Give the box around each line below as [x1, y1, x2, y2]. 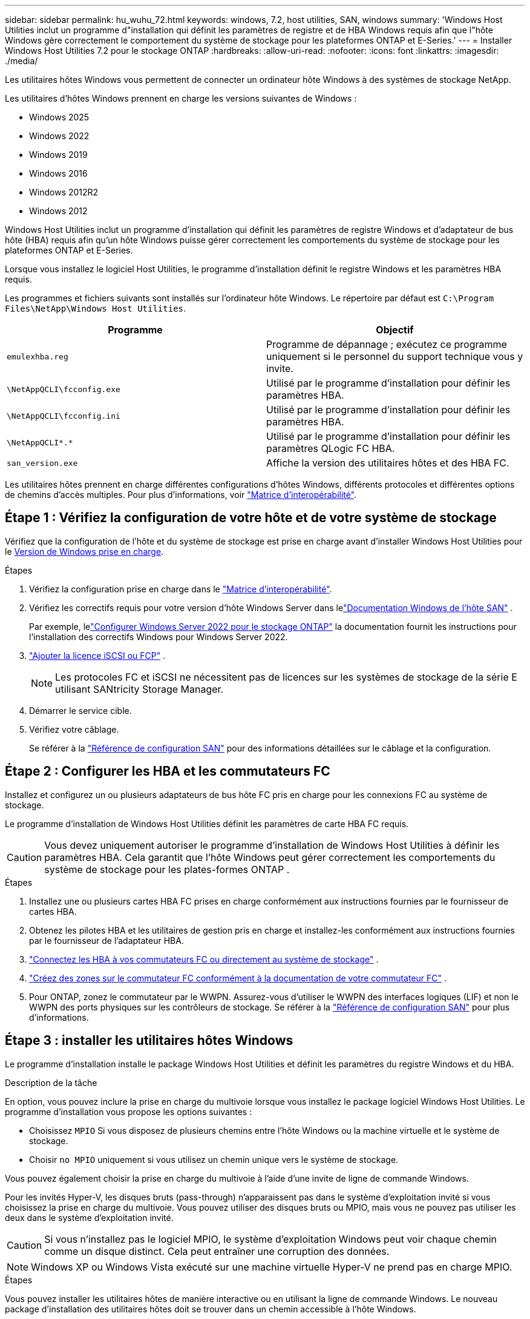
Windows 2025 [29, 112, 90, 122]
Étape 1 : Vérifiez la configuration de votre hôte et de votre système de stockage [5, 510, 497, 526]
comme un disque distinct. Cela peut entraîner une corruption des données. [44, 1245, 390, 1257]
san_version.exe [7, 458, 78, 468]
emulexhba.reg [7, 352, 68, 361]
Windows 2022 [29, 131, 90, 141]
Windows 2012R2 [29, 187, 99, 197]
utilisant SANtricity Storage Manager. [55, 682, 224, 695]
